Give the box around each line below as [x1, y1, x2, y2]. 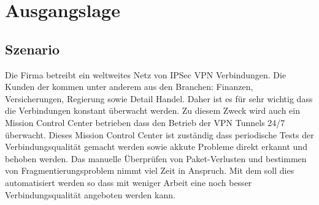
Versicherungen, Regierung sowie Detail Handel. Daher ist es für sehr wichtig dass [5, 92, 313, 105]
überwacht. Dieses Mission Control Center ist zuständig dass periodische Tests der [5, 128, 314, 141]
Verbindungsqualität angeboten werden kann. [5, 188, 175, 201]
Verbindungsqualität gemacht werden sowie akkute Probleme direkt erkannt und [5, 140, 307, 153]
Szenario [5, 39, 60, 58]
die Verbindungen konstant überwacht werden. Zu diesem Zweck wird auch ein [5, 104, 300, 117]
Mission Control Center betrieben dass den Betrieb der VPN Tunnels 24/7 [5, 116, 285, 129]
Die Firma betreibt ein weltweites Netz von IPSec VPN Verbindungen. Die [5, 68, 286, 81]
